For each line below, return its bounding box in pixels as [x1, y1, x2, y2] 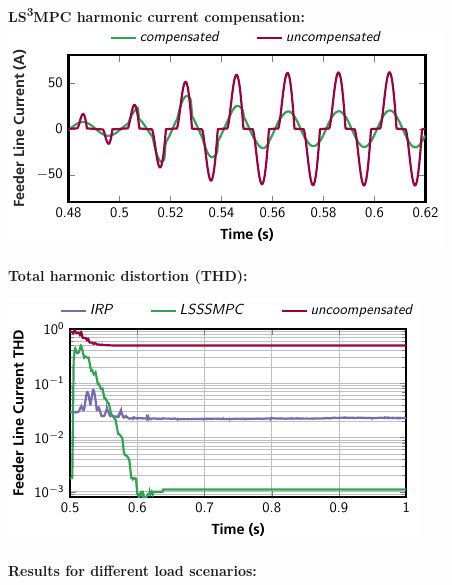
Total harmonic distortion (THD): [8, 264, 248, 285]
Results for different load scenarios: [8, 560, 257, 581]
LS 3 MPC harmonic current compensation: [8, 3, 305, 26]
